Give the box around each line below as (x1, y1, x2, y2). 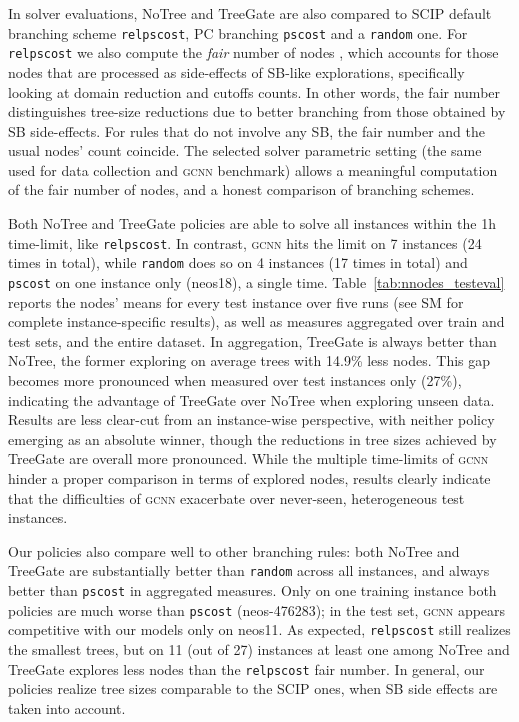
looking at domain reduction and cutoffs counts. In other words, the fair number (8, 81, 501, 102)
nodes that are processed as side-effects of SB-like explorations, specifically (8, 61, 465, 82)
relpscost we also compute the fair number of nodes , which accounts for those (8, 42, 499, 63)
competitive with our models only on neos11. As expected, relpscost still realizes (8, 619, 511, 640)
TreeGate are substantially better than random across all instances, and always (8, 560, 490, 581)
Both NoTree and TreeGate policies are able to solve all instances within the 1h (8, 213, 496, 234)
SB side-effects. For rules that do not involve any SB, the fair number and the (8, 120, 485, 141)
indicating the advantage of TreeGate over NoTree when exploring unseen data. (8, 389, 495, 410)
